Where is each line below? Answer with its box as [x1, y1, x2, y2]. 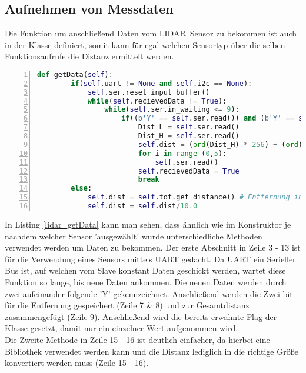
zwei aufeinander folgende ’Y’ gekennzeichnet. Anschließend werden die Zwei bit [5, 287, 293, 299]
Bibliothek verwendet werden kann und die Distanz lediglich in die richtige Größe [5, 345, 298, 357]
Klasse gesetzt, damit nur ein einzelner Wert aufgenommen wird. [5, 322, 238, 334]
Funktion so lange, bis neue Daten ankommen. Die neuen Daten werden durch [5, 275, 287, 288]
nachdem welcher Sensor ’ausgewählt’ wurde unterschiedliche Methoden [5, 229, 262, 242]
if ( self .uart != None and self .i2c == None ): [71, 79, 252, 88]
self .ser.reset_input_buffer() [87, 88, 210, 96]
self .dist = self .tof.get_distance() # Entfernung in [87, 193, 303, 202]
